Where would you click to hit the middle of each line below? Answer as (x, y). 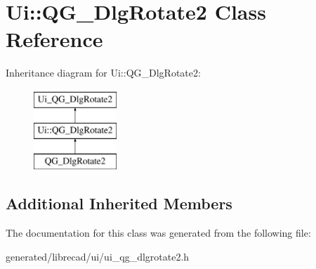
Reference (54, 39)
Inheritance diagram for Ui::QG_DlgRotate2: (103, 73)
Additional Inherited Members (119, 203)
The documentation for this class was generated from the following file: (158, 233)
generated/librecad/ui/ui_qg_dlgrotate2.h (98, 256)
